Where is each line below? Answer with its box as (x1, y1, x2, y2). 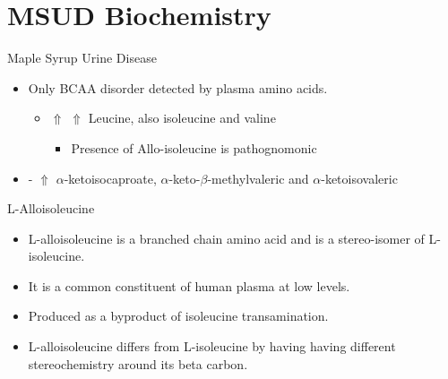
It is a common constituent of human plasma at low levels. (28, 276, 350, 295)
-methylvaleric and (207, 168, 309, 187)
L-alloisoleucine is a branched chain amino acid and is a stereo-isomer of (28, 228, 425, 247)
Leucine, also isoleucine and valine (88, 108, 276, 127)
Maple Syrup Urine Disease (7, 48, 157, 67)
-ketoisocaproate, (64, 168, 157, 187)
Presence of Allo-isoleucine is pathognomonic (71, 138, 317, 157)
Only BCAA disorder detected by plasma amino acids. (28, 78, 328, 97)
